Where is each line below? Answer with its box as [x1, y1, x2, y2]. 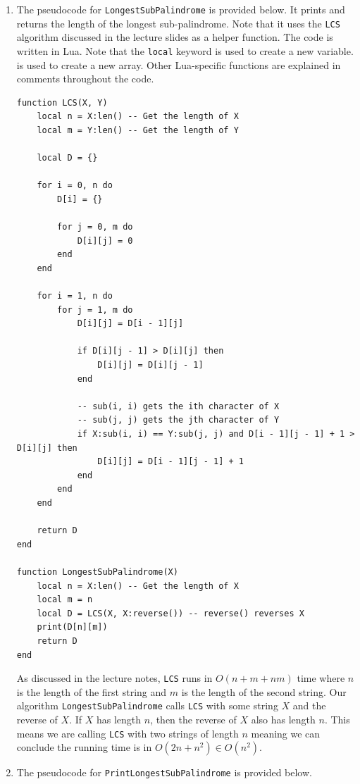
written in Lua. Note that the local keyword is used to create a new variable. [16, 43, 354, 58]
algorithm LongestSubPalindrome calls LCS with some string [16, 698, 278, 713]
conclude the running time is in [16, 740, 152, 754]
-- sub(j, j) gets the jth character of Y [77, 415, 280, 425]
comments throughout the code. [16, 71, 154, 86]
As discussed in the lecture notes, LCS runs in [16, 671, 213, 685]
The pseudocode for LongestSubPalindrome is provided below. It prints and [16, 2, 345, 16]
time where [297, 671, 345, 685]
